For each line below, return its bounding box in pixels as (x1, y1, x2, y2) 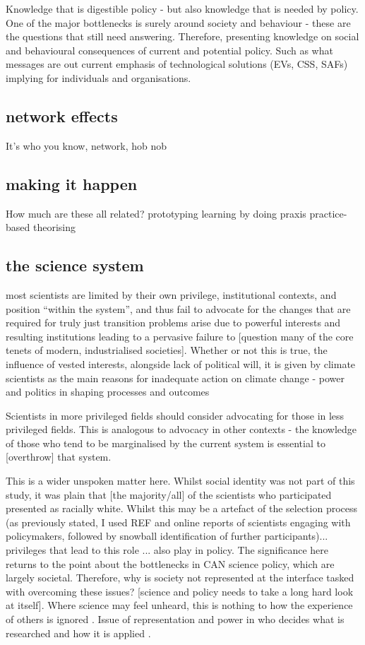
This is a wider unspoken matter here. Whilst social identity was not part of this (6, 473, 355, 488)
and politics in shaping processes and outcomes (6, 384, 210, 399)
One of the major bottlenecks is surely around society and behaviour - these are (6, 15, 351, 30)
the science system (6, 254, 144, 276)
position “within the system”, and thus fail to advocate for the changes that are (6, 301, 351, 316)
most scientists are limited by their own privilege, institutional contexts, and (6, 287, 337, 302)
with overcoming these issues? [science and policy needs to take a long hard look (6, 584, 354, 598)
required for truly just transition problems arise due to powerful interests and (6, 315, 341, 330)
